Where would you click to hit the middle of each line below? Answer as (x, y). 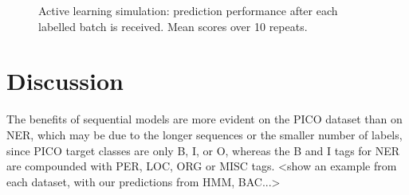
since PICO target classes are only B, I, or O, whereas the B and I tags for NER (203, 150)
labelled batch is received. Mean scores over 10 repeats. (173, 26)
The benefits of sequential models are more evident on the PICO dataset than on (204, 119)
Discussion (65, 81)
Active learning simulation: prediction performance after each (188, 10)
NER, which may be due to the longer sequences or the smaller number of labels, (204, 134)
